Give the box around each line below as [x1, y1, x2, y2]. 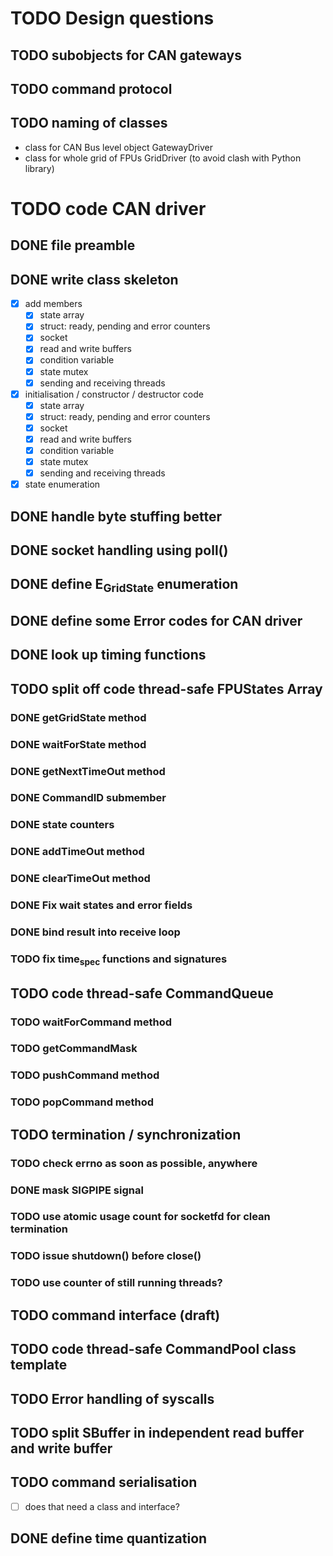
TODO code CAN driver [10, 197, 207, 220]
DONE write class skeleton [10, 271, 179, 288]
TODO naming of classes [10, 115, 168, 132]
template [10, 1357, 68, 1374]
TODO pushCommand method [10, 1068, 160, 1082]
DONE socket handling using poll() [10, 542, 229, 559]
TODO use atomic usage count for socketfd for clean [10, 1210, 271, 1224]
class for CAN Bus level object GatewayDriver [24, 141, 214, 153]
